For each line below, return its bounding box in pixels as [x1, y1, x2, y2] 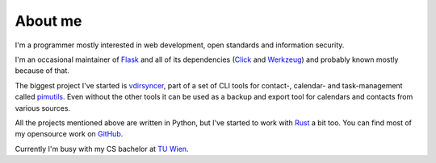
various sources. [15, 103, 71, 112]
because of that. [15, 66, 70, 75]
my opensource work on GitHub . [15, 129, 124, 139]
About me [15, 12, 82, 30]
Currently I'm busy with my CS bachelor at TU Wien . [15, 144, 189, 153]
